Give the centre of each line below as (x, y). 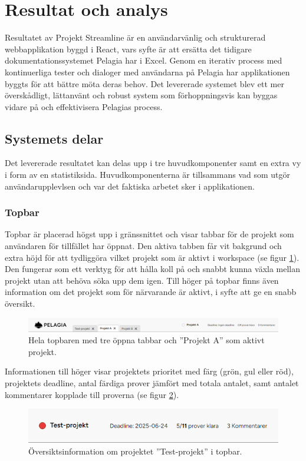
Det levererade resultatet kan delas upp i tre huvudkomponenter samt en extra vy (153, 163)
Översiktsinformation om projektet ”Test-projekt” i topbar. (135, 451)
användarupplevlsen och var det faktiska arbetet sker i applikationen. (130, 186)
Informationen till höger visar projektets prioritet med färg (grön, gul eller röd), (149, 371)
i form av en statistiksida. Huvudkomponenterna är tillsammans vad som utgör (148, 175)
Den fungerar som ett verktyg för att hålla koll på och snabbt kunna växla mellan (153, 269)
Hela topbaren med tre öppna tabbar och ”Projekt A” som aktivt (147, 340)
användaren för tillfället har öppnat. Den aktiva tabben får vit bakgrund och (143, 246)
